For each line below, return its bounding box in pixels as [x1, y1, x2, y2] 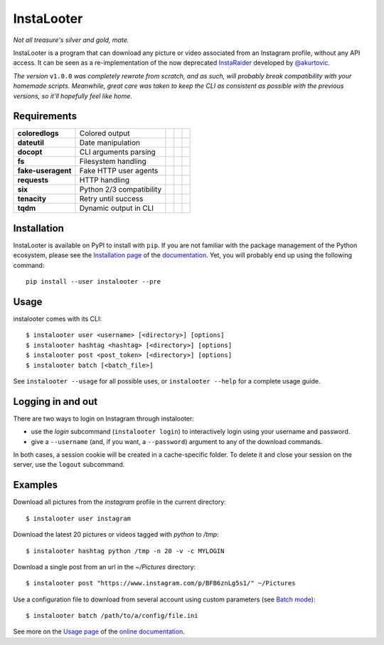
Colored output [79, 128, 130, 138]
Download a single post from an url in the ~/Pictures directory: [13, 562, 196, 571]
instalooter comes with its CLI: [13, 314, 102, 323]
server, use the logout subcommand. [13, 460, 125, 469]
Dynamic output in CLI [79, 203, 154, 213]
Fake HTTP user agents [79, 166, 159, 176]
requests [17, 175, 49, 185]
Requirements [13, 110, 78, 123]
